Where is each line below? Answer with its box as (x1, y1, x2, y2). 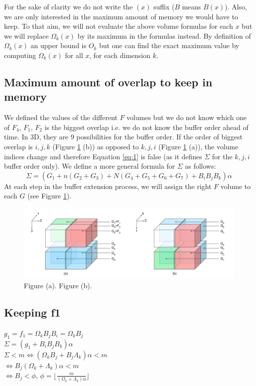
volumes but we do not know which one (127, 112, 247, 123)
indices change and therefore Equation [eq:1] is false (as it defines (4, 151, 202, 161)
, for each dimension (89, 50, 150, 60)
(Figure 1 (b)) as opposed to (52, 141, 139, 151)
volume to (220, 181, 251, 191)
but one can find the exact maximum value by (99, 40, 240, 51)
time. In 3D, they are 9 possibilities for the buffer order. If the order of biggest (4, 131, 243, 142)
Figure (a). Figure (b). (24, 280, 92, 290)
